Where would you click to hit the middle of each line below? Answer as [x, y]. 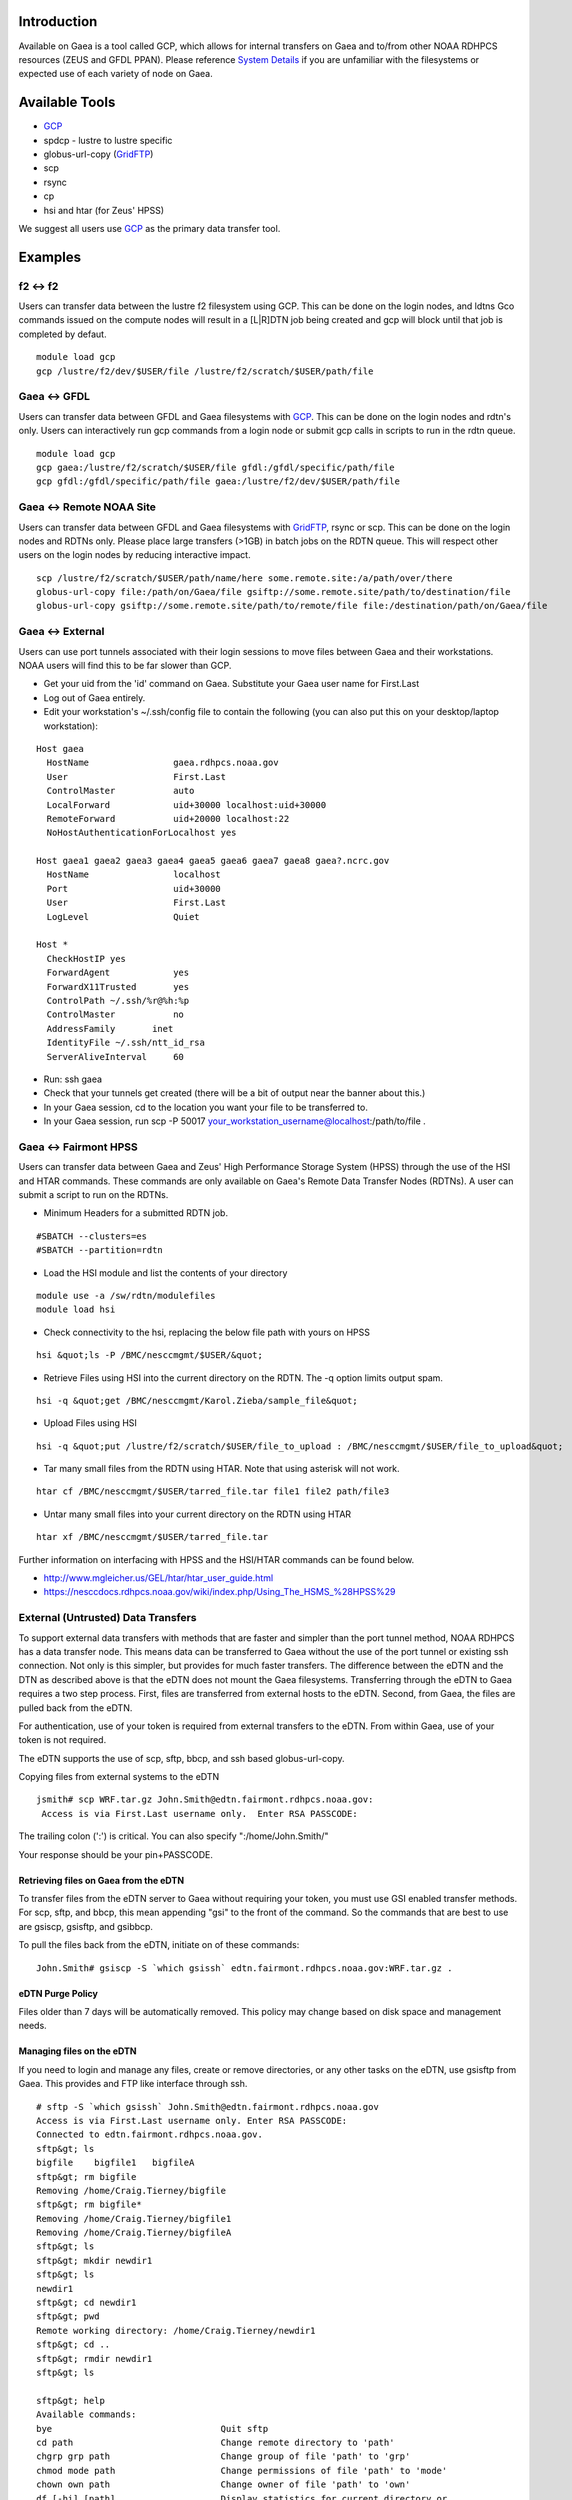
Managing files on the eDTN [77, 2051]
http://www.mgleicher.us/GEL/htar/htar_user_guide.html [158, 1578]
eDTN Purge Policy [58, 1993]
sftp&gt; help [70, 2400]
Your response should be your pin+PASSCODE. [116, 1854]
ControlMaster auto [120, 791]
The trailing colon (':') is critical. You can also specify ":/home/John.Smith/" [173, 1836]
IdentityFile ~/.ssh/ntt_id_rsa [125, 1043]
